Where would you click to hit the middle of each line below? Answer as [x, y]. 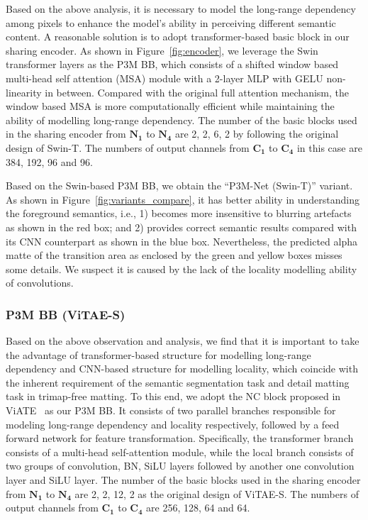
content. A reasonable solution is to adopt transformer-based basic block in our [178, 37]
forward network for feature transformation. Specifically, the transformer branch [180, 438]
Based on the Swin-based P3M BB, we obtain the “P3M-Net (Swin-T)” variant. [179, 186]
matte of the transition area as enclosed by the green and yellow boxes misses [174, 255]
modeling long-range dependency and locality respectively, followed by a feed [173, 424]
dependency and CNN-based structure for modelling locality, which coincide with [182, 369]
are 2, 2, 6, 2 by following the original [257, 134]
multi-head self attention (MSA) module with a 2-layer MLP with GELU [165, 78]
